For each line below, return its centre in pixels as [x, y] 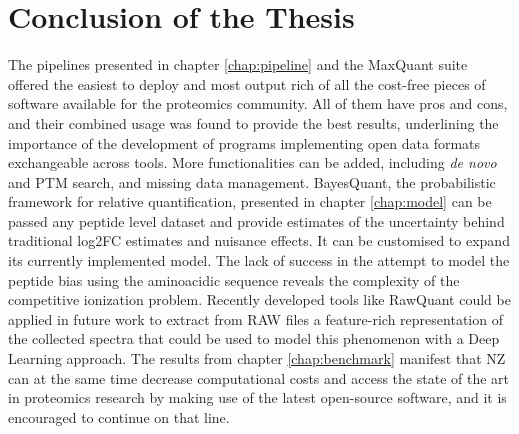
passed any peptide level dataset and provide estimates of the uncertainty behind [256, 220]
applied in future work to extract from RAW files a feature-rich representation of [255, 318]
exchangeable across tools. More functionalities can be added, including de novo [252, 162]
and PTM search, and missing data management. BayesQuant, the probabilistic [252, 181]
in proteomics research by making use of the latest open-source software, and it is [257, 397]
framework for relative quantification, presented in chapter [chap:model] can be [250, 201]
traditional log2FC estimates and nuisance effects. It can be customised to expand [259, 240]
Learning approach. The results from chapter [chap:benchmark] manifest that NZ [257, 358]
